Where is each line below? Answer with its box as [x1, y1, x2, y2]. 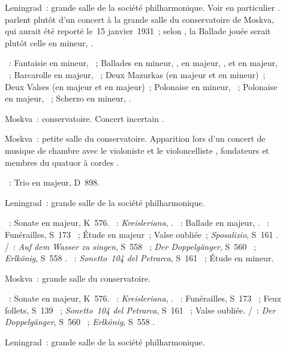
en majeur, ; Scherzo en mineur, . [5, 92, 131, 105]
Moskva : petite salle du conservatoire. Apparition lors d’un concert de [5, 132, 266, 145]
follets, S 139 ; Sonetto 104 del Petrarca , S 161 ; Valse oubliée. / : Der [5, 303, 276, 316]
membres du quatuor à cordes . [5, 156, 119, 168]
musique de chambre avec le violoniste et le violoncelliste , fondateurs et [5, 144, 269, 156]
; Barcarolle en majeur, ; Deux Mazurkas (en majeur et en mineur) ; [8, 68, 266, 80]
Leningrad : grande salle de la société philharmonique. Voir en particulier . [5, 1, 280, 13]
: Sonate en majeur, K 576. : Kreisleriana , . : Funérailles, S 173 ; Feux [8, 292, 281, 305]
